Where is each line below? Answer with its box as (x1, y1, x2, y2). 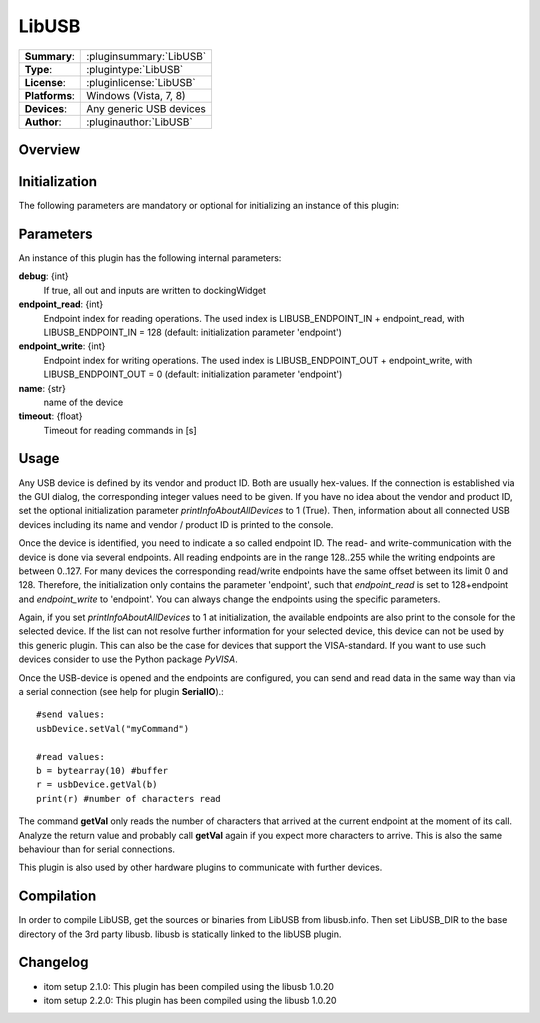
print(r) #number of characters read (36, 793, 222, 804)
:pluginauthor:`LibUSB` (86, 115, 194, 129)
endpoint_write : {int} (18, 340, 106, 352)
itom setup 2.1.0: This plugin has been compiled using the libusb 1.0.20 (43, 980, 335, 992)
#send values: (36, 709, 105, 720)
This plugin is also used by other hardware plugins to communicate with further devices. (18, 861, 383, 874)
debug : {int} (18, 270, 69, 282)
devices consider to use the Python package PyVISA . (18, 653, 239, 665)
